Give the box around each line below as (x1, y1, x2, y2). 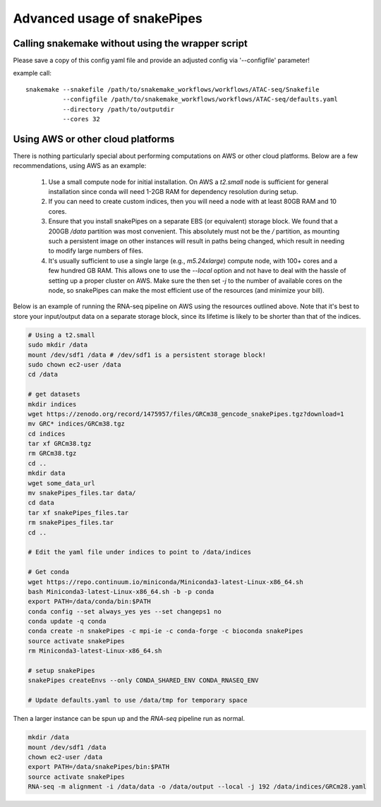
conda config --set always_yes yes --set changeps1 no (28, 607, 222, 615)
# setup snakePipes (28, 667, 95, 675)
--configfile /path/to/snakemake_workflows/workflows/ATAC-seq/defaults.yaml (62, 95, 339, 104)
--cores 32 (62, 115, 100, 123)
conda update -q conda (28, 617, 107, 626)
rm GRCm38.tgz (28, 449, 77, 458)
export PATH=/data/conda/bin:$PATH (28, 597, 151, 606)
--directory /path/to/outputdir (62, 105, 175, 113)
